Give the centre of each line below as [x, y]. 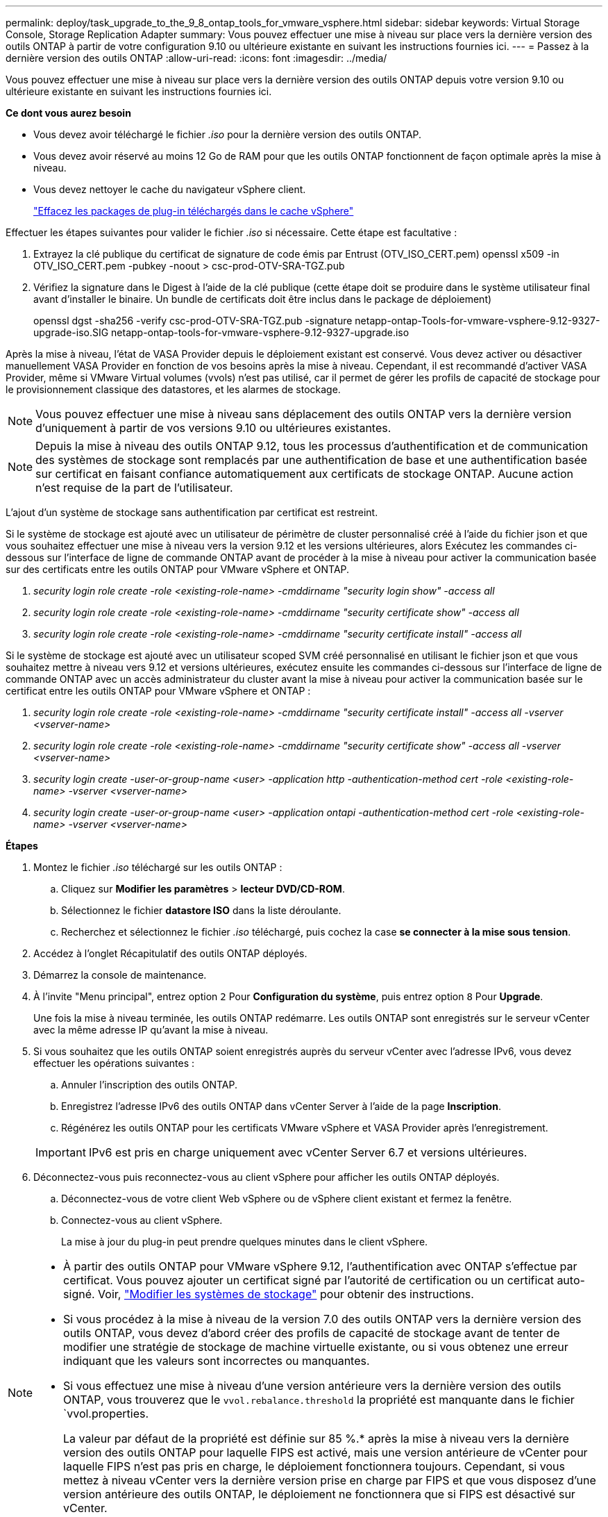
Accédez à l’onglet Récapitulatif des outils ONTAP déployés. [170, 953]
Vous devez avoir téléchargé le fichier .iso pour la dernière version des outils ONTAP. [228, 134]
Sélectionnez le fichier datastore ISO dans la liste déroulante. [201, 910]
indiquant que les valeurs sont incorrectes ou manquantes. [217, 1361]
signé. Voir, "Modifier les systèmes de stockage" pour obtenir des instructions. [269, 1294]
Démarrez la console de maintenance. [120, 975]
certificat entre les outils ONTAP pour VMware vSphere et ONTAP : [158, 691]
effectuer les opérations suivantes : [114, 1063]
